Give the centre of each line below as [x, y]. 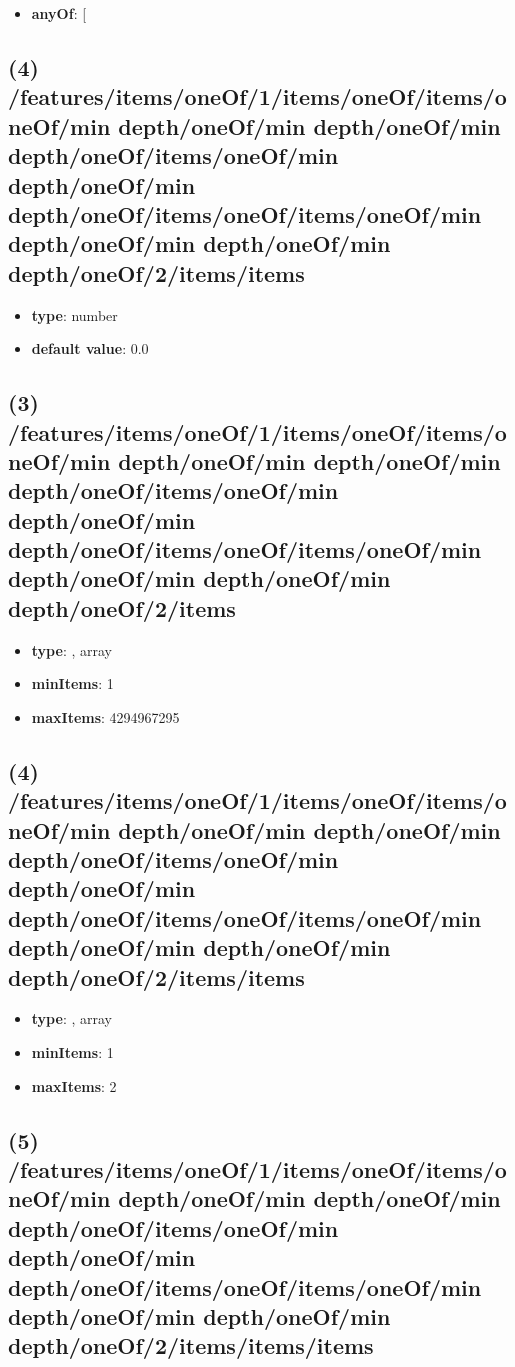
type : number [74, 314]
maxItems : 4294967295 [105, 716]
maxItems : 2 [74, 1085]
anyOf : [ [59, 13]
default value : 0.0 [90, 348]
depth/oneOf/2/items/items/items [191, 1345]
